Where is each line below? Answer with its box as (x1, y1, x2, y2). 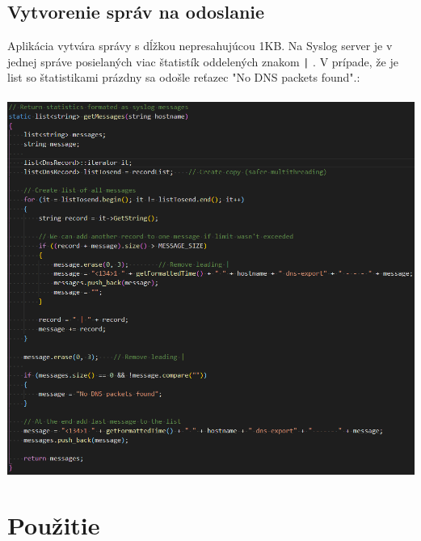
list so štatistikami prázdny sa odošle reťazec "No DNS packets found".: (7, 69, 360, 86)
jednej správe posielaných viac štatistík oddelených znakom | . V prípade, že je (7, 53, 398, 70)
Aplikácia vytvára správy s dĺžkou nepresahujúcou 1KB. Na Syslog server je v (7, 37, 393, 54)
